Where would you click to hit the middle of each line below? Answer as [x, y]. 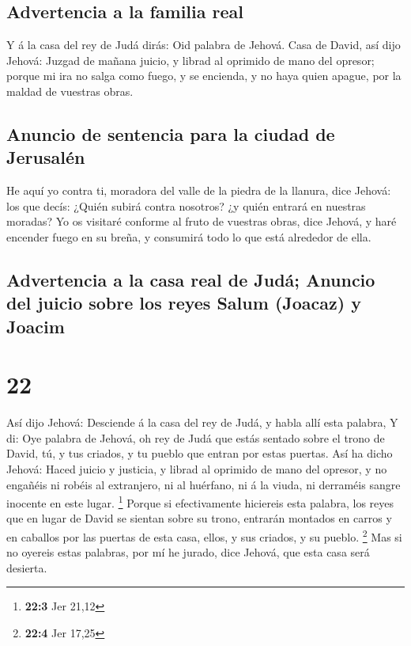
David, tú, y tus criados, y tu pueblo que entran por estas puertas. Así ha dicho [200, 453]
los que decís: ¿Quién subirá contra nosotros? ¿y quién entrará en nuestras [186, 205]
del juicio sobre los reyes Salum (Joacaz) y [184, 303]
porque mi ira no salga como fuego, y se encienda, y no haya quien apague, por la [204, 76]
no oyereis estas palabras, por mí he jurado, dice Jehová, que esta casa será [188, 552]
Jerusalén [46, 157]
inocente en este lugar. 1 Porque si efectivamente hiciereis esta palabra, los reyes [200, 502]
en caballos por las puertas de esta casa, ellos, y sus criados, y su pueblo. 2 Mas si [204, 536]
